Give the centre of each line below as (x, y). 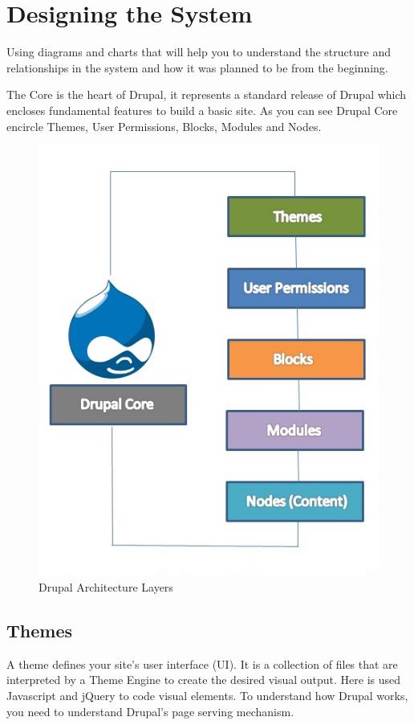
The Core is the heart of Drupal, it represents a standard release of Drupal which (207, 94)
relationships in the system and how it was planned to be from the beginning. (197, 67)
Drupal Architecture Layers (106, 586)
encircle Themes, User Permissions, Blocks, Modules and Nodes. (164, 126)
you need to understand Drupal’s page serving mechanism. (150, 711)
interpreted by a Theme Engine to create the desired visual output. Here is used (204, 680)
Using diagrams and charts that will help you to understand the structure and (199, 52)
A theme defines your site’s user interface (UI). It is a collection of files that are (202, 664)
